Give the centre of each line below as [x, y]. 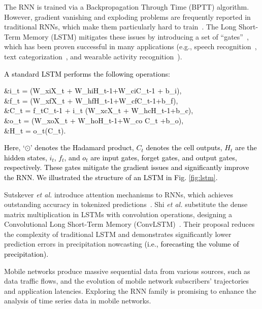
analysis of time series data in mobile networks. [78, 301]
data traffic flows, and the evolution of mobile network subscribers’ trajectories [127, 281]
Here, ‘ [14, 147]
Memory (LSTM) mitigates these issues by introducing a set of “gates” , [136, 36]
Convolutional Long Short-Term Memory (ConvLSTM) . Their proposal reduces [129, 224]
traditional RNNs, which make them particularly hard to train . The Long [120, 27]
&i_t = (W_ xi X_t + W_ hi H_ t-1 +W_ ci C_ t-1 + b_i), [93, 91]
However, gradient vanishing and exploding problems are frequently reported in [127, 16]
